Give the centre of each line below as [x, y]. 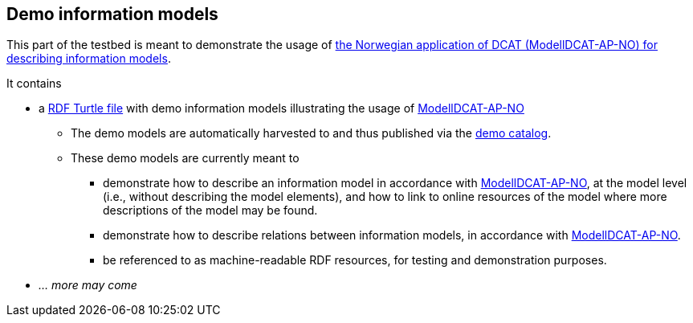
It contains [34, 84]
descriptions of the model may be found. [210, 211]
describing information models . [89, 59]
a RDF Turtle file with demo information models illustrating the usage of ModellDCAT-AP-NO [281, 108]
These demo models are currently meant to [185, 158]
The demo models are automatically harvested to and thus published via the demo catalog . [311, 133]
